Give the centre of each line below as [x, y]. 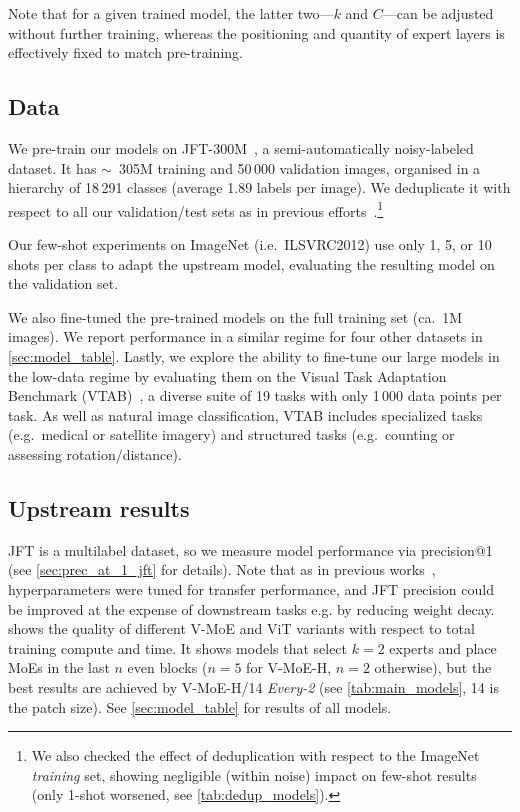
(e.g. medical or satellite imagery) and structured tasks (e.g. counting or [231, 434]
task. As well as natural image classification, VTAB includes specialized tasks [245, 414]
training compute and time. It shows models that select [178, 647]
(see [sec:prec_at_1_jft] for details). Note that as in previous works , [222, 569]
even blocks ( [167, 667]
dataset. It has [52, 167]
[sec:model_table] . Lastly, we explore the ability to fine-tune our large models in [254, 355]
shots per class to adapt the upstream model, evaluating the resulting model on [251, 263]
